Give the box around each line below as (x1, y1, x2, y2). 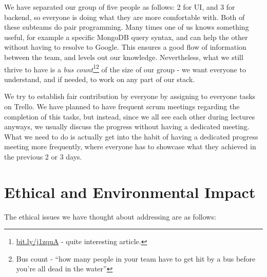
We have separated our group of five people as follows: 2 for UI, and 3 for (4, 2, 235, 12)
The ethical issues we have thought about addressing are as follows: (4, 211, 216, 222)
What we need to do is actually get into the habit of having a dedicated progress (4, 131, 258, 142)
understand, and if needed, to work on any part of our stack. (4, 73, 195, 84)
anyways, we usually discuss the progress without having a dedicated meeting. (4, 121, 250, 132)
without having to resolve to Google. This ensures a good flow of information (4, 42, 246, 52)
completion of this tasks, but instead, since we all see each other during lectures (4, 111, 255, 122)
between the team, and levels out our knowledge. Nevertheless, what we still (4, 51, 243, 62)
